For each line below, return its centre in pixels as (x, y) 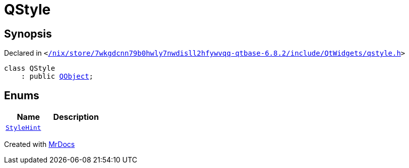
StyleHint (23, 128)
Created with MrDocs (40, 144)
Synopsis (28, 34)
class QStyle (30, 68)
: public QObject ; (57, 76)
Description (76, 117)
